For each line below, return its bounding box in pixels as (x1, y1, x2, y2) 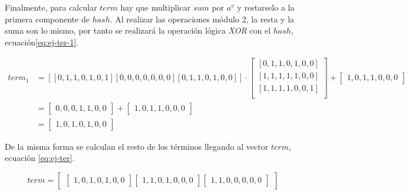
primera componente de (5, 12, 90, 25)
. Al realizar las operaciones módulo (110, 12, 239, 25)
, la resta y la (246, 12, 295, 25)
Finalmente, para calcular (5, 1, 97, 13)
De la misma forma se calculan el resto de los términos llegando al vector (5, 140, 269, 152)
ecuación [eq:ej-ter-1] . (5, 35, 79, 48)
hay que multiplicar (120, 1, 191, 13)
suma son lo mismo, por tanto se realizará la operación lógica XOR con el (5, 24, 271, 37)
